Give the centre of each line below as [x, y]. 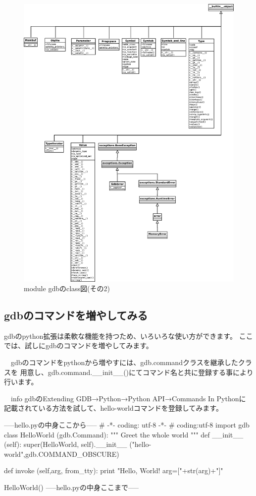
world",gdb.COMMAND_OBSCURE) [62, 454]
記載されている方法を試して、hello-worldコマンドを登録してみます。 [113, 408]
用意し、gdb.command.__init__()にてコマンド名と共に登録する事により [137, 372]
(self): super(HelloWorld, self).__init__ [66, 444]
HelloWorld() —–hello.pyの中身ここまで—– [71, 487]
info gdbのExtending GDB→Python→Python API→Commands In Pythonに [128, 398]
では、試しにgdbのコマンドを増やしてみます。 [78, 345]
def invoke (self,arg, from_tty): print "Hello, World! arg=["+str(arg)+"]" [114, 470]
